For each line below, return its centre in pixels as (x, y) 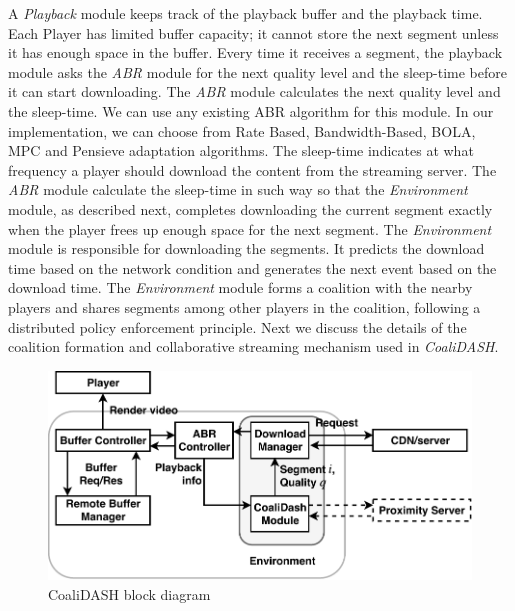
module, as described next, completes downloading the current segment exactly (250, 208)
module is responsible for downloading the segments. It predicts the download (246, 248)
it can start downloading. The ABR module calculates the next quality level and (254, 91)
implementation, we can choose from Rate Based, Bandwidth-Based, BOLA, (242, 130)
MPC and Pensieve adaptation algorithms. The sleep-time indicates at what (241, 150)
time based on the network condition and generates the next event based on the (252, 267)
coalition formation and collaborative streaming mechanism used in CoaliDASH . (253, 346)
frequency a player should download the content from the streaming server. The (252, 169)
